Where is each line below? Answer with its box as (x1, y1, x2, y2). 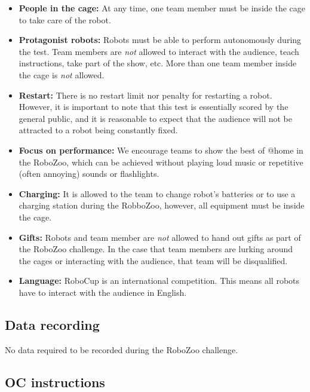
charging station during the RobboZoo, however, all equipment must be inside (19, 199, 305, 212)
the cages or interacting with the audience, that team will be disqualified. (19, 254, 288, 267)
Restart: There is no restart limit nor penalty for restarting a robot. (19, 88, 272, 101)
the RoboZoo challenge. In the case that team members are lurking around (19, 243, 293, 255)
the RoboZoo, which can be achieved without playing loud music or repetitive (19, 155, 303, 168)
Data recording (5, 315, 100, 333)
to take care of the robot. (19, 13, 111, 26)
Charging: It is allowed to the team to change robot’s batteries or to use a (19, 187, 296, 200)
